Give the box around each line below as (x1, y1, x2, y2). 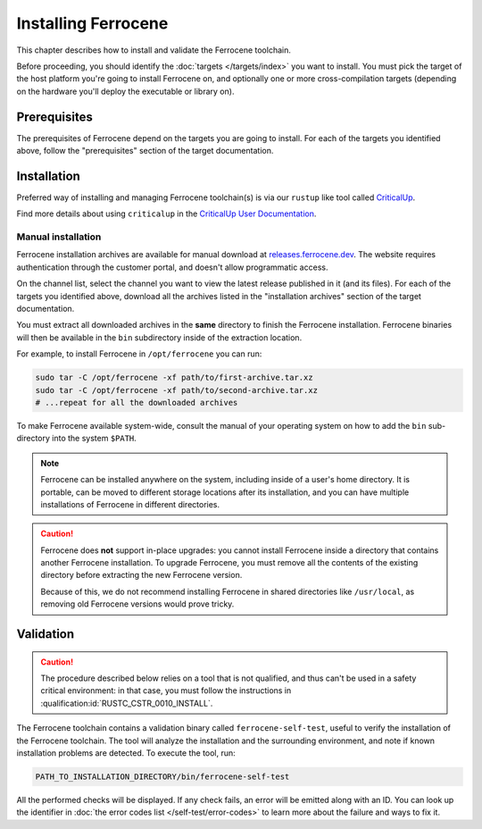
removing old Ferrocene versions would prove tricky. (40, 599, 235, 609)
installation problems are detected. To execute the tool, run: (16, 747, 236, 758)
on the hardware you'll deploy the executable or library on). (16, 86, 235, 96)
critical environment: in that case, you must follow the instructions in (40, 685, 292, 696)
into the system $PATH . (52, 433, 137, 444)
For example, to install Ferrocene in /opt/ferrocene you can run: (16, 348, 262, 359)
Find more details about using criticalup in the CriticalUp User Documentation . (16, 208, 317, 219)
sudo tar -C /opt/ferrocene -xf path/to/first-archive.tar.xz (35, 373, 313, 383)
